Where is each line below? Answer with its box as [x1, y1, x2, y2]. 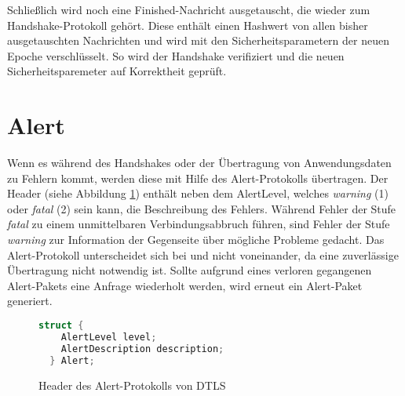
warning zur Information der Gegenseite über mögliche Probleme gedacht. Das [7, 231, 385, 248]
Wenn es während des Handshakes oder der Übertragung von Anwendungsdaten [7, 154, 392, 171]
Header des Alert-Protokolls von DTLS [38, 376, 226, 393]
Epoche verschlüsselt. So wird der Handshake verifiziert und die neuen [7, 47, 345, 64]
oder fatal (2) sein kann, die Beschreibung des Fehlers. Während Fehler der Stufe [7, 200, 396, 216]
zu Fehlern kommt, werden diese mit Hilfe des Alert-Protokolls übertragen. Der [7, 169, 389, 186]
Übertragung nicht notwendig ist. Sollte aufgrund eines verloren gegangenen [7, 262, 372, 278]
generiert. [7, 292, 53, 309]
